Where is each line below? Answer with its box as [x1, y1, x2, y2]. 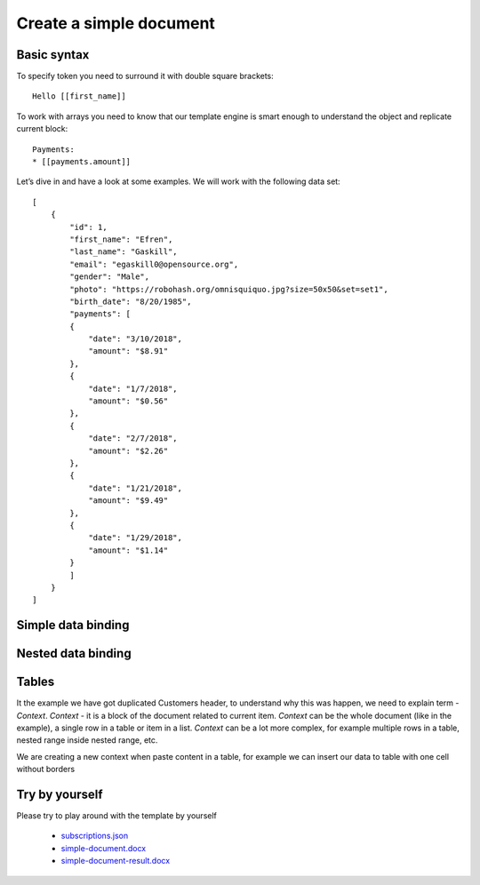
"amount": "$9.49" [88, 496, 169, 506]
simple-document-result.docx [60, 856, 171, 866]
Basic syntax [16, 47, 90, 62]
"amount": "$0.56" [88, 396, 169, 406]
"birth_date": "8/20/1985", [69, 296, 192, 307]
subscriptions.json [60, 831, 129, 841]
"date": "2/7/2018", [88, 434, 178, 443]
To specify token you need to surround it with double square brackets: [16, 71, 275, 82]
